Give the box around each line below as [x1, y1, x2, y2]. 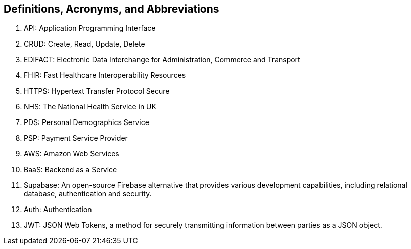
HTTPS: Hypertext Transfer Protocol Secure [24, 87, 170, 96]
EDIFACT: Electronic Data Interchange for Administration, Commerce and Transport [24, 55, 300, 64]
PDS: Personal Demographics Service [24, 118, 149, 127]
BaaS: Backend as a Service [24, 165, 117, 174]
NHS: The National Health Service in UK [24, 102, 156, 111]
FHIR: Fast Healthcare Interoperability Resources [24, 71, 186, 80]
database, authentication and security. [24, 189, 152, 198]
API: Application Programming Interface [24, 24, 156, 33]
